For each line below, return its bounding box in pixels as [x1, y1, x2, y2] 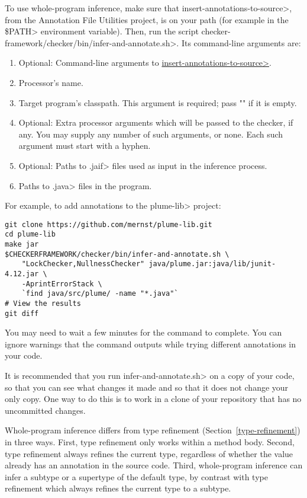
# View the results [5, 299, 81, 308]
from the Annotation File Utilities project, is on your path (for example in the [5, 13, 289, 25]
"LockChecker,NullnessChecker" [21, 260, 145, 269]
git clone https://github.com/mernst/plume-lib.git [5, 220, 212, 229]
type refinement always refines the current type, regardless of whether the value [5, 447, 293, 459]
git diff [5, 309, 39, 318]
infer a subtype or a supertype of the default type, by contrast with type [5, 470, 268, 483]
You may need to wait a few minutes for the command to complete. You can [5, 326, 282, 339]
